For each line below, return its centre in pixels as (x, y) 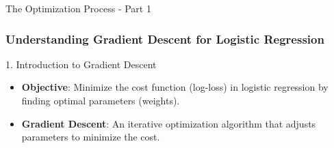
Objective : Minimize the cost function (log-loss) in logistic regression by (175, 87)
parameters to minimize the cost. (91, 137)
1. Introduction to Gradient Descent (81, 64)
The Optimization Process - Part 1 (78, 8)
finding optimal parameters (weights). (101, 100)
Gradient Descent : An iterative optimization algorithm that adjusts (169, 123)
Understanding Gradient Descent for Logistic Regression (165, 39)
